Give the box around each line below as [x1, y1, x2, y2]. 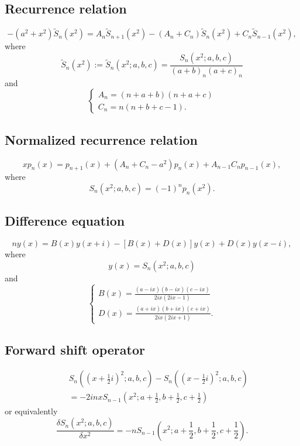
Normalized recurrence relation [5, 130, 198, 148]
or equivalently [5, 405, 58, 417]
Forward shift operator [5, 340, 145, 358]
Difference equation [5, 212, 125, 230]
